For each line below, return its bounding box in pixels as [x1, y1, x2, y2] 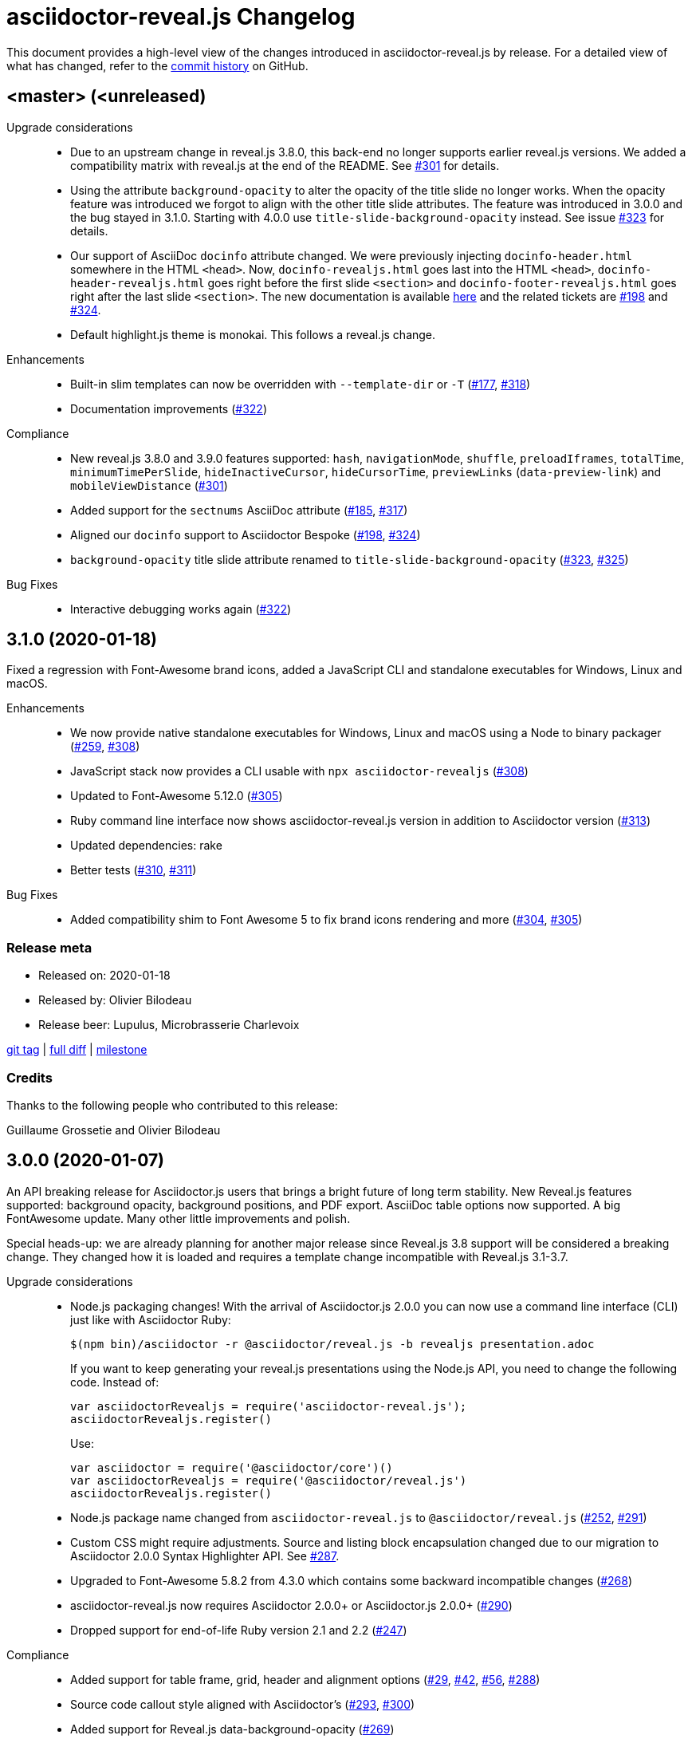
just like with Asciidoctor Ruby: [70, 1312, 231, 1327]
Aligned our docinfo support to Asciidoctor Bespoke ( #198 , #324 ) [70, 527, 421, 542]
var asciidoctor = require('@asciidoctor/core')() [70, 1461, 393, 1474]
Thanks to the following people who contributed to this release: [6, 1098, 338, 1112]
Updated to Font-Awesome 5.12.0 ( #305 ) [70, 789, 283, 803]
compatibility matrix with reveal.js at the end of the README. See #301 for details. [70, 158, 500, 172]
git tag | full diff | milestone [6, 1043, 147, 1057]
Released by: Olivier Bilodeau [38, 993, 192, 1008]
